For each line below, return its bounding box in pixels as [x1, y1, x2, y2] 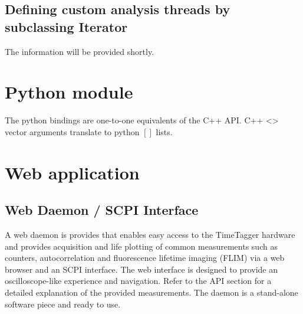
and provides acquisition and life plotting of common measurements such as [5, 240, 278, 252]
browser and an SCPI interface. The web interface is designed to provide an [5, 263, 278, 275]
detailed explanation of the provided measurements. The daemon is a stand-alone [5, 286, 298, 299]
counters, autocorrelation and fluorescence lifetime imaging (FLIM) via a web [5, 251, 285, 264]
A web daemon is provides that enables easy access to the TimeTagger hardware [5, 228, 295, 241]
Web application [5, 160, 140, 184]
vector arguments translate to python [5, 125, 140, 138]
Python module [5, 80, 133, 104]
